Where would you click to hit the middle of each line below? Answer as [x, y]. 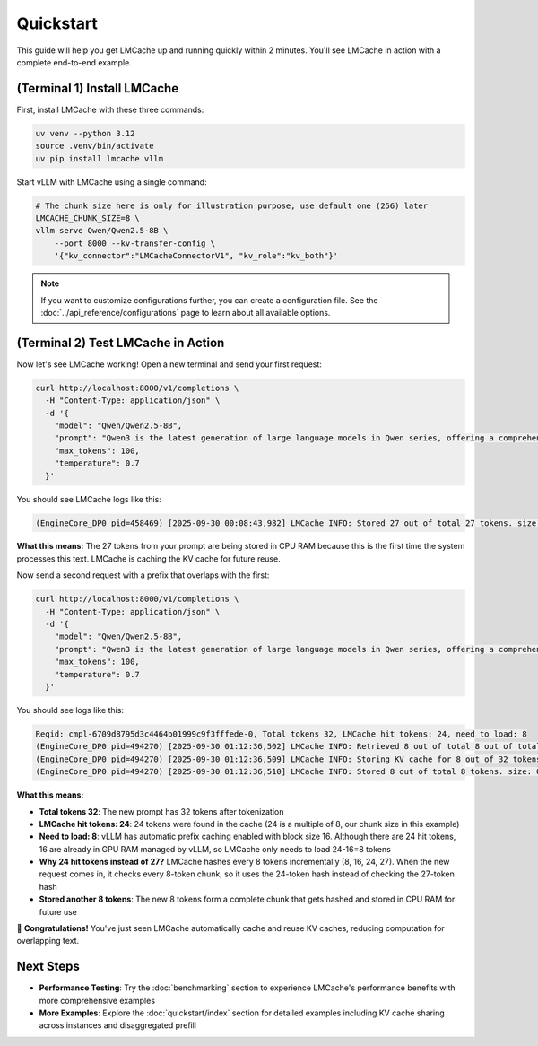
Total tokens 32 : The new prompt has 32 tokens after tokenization [161, 811]
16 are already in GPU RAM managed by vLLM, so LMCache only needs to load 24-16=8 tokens [215, 849]
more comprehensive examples [97, 1000]
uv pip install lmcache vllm [100, 158]
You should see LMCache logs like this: [89, 499]
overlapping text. [48, 941]
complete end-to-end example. [74, 62]
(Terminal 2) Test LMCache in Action [121, 342]
